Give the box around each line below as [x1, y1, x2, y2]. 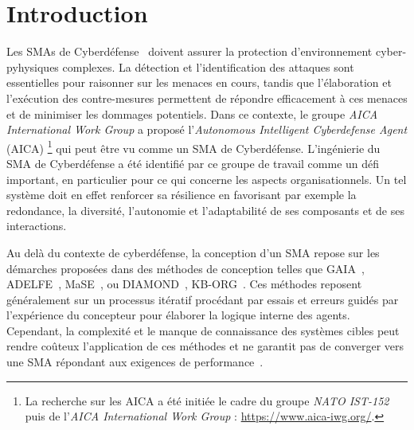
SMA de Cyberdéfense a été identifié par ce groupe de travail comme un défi [6, 154, 380, 171]
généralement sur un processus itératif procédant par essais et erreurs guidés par [6, 291, 399, 307]
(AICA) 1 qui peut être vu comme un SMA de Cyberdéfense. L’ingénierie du [6, 137, 381, 156]
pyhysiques [6, 58, 59, 75]
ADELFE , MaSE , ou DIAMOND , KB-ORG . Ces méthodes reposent [6, 276, 362, 292]
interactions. [6, 217, 67, 234]
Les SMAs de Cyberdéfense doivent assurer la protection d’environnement [6, 43, 373, 60]
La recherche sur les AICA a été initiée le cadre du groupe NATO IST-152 [25, 392, 389, 408]
